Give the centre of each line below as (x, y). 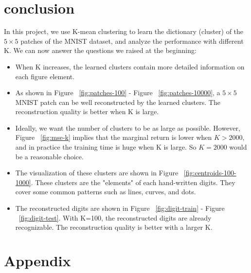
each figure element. (45, 76)
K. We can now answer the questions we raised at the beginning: (100, 50)
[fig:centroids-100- (210, 173)
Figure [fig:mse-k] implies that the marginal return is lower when (114, 137)
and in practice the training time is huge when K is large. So (106, 147)
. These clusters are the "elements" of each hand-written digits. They (133, 182)
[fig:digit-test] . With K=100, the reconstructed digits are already (115, 217)
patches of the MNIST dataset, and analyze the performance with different (132, 41)
